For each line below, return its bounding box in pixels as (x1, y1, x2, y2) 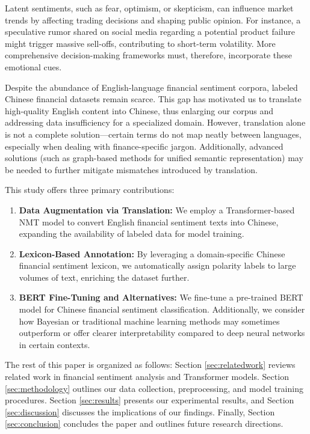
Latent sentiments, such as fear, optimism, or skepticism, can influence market (5, 2, 294, 14)
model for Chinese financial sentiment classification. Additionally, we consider (19, 303, 305, 316)
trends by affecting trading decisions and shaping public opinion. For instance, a (5, 13, 301, 26)
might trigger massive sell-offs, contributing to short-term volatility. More (5, 37, 276, 49)
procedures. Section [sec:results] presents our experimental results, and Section (5, 394, 294, 406)
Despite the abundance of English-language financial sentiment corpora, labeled (5, 81, 298, 93)
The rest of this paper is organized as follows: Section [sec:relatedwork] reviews (5, 358, 296, 371)
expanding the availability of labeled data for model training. (19, 227, 244, 240)
